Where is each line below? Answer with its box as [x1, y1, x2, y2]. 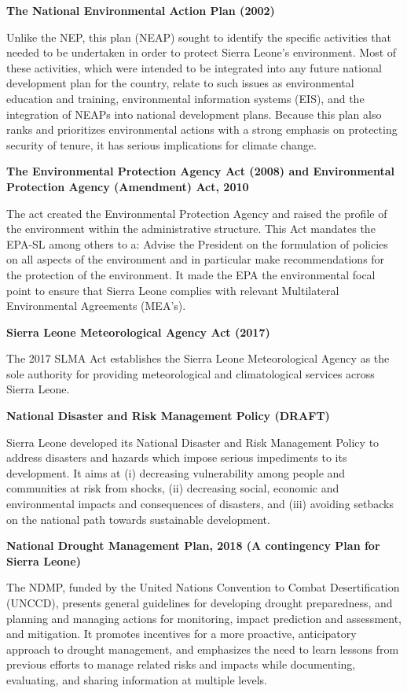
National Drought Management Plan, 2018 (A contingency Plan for [6, 537, 380, 554]
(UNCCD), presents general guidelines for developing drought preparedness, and [6, 595, 393, 610]
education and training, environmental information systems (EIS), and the [6, 90, 365, 106]
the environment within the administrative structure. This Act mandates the [6, 220, 376, 237]
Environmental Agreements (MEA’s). [6, 297, 186, 314]
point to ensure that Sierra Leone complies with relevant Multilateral [6, 282, 339, 298]
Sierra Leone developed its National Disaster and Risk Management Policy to [6, 433, 379, 450]
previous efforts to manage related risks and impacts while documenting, [6, 656, 356, 673]
